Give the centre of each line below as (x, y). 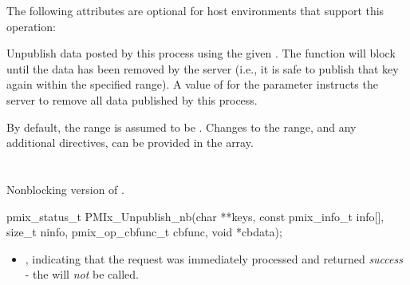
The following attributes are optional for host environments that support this (195, 10)
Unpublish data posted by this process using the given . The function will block (201, 53)
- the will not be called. (82, 274)
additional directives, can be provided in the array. (130, 142)
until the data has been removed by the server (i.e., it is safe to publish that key (203, 68)
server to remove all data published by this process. (132, 99)
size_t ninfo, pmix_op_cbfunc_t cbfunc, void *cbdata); (144, 232)
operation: (31, 26)
